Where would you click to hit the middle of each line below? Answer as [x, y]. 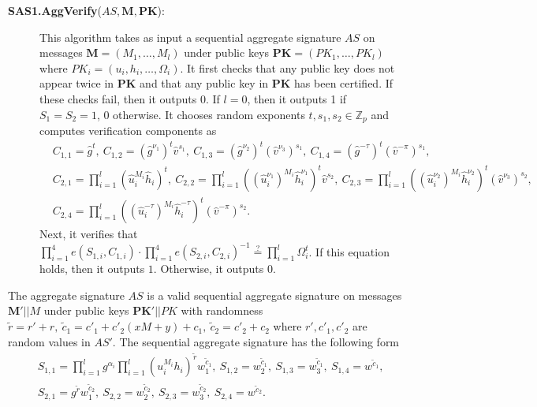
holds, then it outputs [92, 269]
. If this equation [349, 251]
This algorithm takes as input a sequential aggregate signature [190, 37]
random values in [49, 341]
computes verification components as [128, 131]
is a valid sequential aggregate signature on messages [274, 295]
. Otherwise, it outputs [209, 269]
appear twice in [77, 83]
